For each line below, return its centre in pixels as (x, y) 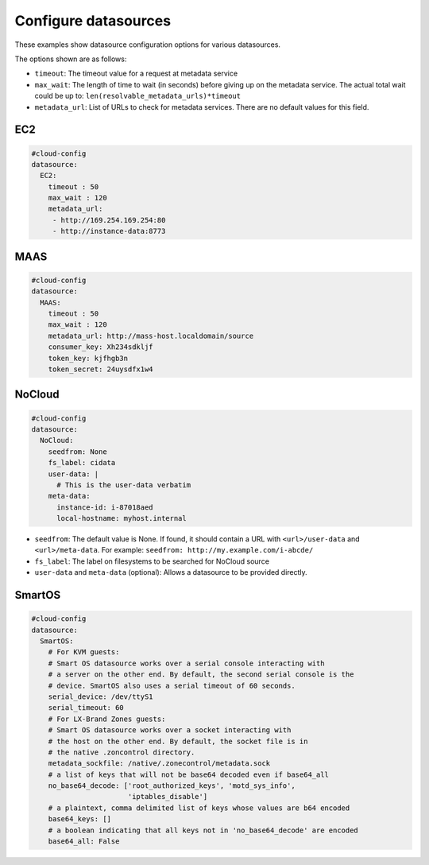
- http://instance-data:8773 (109, 231)
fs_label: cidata (82, 463)
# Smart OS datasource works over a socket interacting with (170, 730)
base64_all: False (84, 842)
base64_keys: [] (79, 819)
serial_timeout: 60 (86, 708)
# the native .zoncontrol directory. (122, 752)
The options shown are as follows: (71, 59)
